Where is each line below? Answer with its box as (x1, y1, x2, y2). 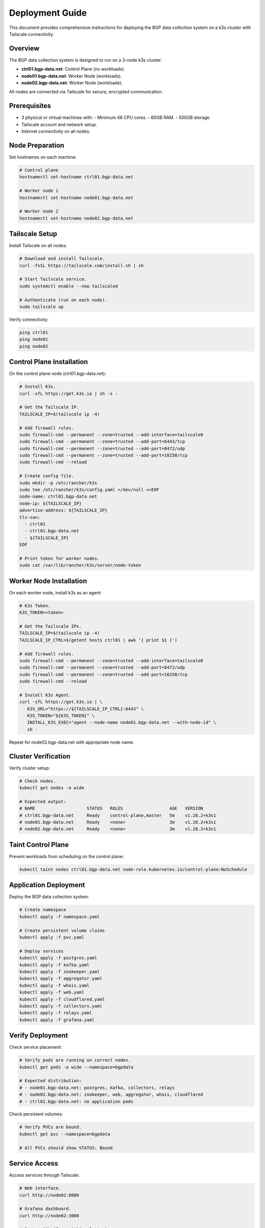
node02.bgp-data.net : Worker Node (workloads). (21, 80, 123, 86)
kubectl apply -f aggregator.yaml (19, 976, 103, 981)
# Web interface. (19, 1185, 61, 1191)
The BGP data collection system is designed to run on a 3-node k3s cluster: (9, 57, 162, 63)
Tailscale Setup (9, 230, 57, 238)
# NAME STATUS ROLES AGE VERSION (19, 806, 204, 811)
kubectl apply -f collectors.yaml (19, 1003, 103, 1009)
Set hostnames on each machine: (9, 154, 77, 160)
